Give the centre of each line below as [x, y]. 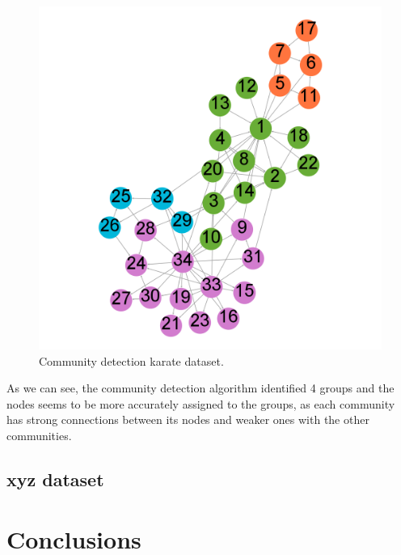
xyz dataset [55, 479]
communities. [39, 435]
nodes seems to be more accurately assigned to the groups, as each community [201, 403]
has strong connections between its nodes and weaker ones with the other [188, 419]
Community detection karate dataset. [131, 360]
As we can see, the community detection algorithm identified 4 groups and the [200, 388]
